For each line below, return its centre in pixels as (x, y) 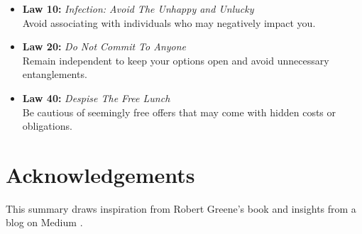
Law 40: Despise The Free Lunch (96, 97)
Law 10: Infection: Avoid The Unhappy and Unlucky (138, 9)
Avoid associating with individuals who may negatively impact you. (169, 22)
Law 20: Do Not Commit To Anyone (104, 46)
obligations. (47, 126)
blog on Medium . (44, 222)
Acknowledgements (100, 174)
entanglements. (55, 74)
